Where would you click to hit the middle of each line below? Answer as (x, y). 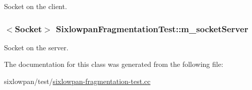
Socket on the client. (36, 6)
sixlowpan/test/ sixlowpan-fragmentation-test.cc (77, 81)
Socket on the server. (36, 47)
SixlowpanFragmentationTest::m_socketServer (152, 28)
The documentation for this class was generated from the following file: (114, 64)
